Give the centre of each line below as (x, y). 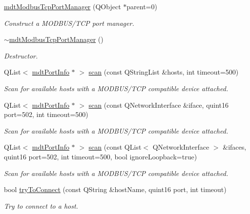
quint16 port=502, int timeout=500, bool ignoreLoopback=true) (101, 156)
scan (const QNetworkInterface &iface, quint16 (159, 105)
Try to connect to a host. (41, 205)
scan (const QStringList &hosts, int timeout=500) (164, 72)
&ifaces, (235, 147)
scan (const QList (115, 147)
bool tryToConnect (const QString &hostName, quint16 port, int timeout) (115, 189)
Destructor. (21, 55)
